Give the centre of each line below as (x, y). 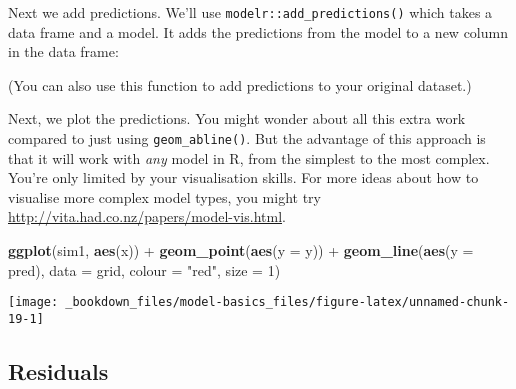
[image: (33, 302)
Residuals (58, 370)
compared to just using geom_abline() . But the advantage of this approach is (247, 138)
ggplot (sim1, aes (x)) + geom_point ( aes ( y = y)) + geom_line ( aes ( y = (241, 250)
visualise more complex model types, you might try (164, 196)
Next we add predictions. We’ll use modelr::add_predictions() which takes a (250, 12)
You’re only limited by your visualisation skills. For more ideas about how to (243, 177)
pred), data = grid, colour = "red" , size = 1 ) (144, 269)
